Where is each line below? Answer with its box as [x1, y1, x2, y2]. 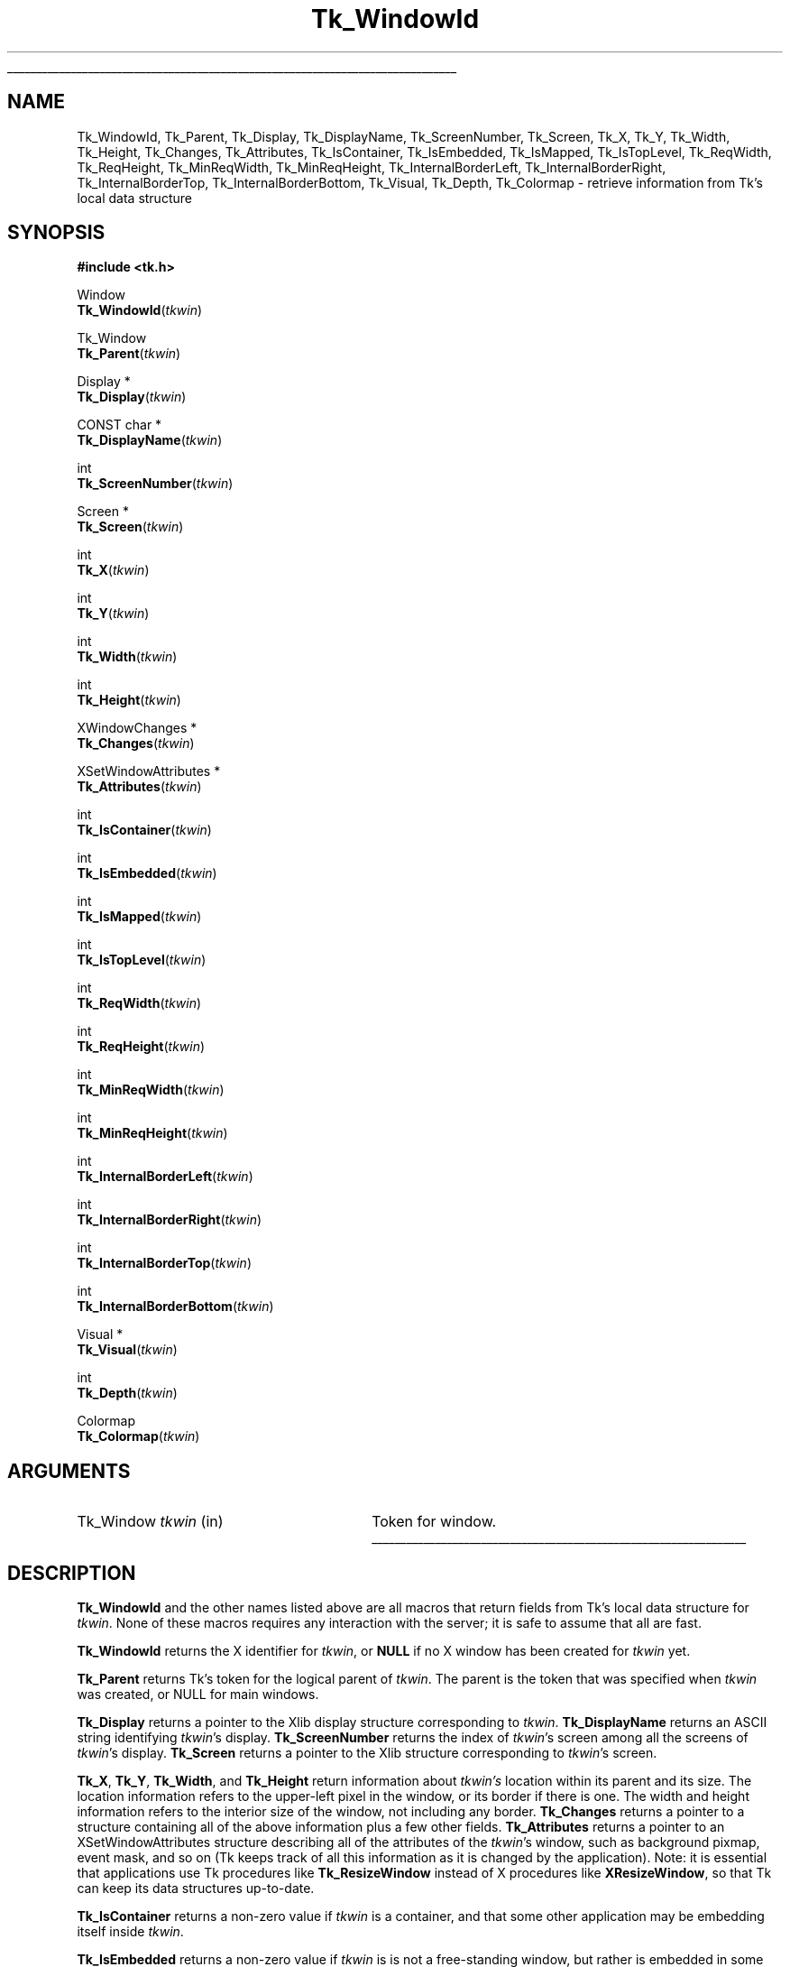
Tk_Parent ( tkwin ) [77, 346, 181, 362]
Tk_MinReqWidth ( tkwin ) [77, 1082, 225, 1098]
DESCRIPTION [7, 1561, 136, 1584]
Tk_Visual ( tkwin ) [77, 1342, 178, 1358]
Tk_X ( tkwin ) [77, 562, 150, 578]
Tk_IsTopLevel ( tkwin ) [77, 952, 207, 968]
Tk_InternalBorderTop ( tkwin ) [77, 1255, 252, 1271]
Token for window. [372, 1512, 497, 1531]
